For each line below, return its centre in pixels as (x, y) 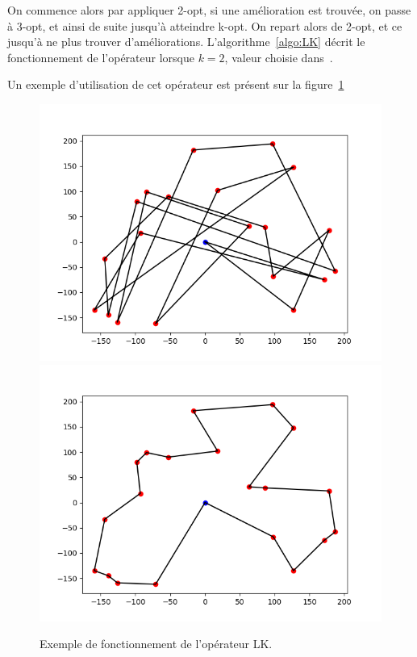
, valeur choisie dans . (279, 57)
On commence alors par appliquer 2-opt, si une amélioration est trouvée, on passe (209, 10)
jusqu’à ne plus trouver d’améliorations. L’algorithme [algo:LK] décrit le (186, 42)
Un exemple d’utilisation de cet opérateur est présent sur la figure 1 (176, 84)
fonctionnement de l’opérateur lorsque (101, 57)
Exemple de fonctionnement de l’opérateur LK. (156, 644)
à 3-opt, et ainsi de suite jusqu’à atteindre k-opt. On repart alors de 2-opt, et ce (205, 25)
